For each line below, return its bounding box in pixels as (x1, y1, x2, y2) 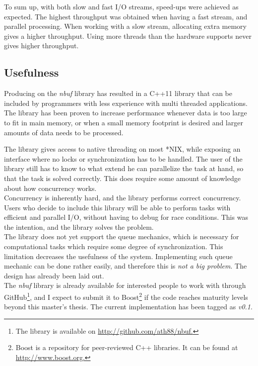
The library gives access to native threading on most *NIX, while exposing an (4, 144, 241, 154)
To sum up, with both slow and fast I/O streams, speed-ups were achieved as (4, 1, 239, 11)
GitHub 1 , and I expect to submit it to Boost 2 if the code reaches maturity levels (4, 290, 248, 302)
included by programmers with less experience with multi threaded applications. (4, 97, 248, 108)
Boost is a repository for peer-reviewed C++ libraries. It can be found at (15, 342, 238, 353)
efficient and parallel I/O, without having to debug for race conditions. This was (4, 212, 248, 222)
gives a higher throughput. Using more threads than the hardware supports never (4, 30, 252, 41)
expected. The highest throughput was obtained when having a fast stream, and (4, 11, 248, 21)
